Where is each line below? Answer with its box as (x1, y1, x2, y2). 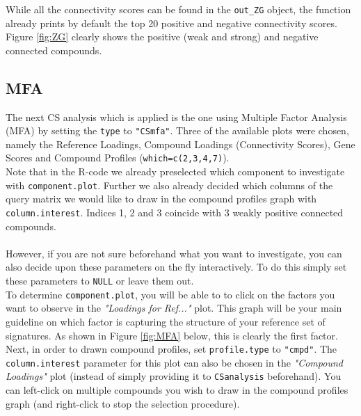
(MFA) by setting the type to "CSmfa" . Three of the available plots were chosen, (6, 123, 349, 138)
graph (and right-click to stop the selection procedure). (6, 396, 240, 410)
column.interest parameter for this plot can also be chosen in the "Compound (6, 355, 343, 369)
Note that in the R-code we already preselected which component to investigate (6, 164, 345, 179)
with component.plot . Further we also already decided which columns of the (6, 177, 333, 192)
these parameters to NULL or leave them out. (6, 273, 194, 288)
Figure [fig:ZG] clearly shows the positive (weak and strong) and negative (6, 29, 319, 44)
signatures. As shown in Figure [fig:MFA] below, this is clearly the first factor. (6, 328, 338, 342)
